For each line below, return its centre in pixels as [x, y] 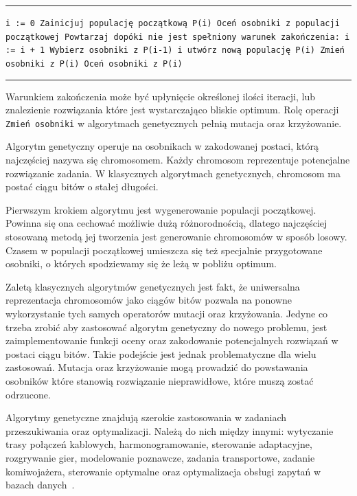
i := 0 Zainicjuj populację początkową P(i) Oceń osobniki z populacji [173, 23]
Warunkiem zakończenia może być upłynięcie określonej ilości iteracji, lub [161, 96]
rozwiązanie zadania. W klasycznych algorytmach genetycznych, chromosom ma [173, 173]
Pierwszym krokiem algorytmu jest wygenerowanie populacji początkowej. [161, 209]
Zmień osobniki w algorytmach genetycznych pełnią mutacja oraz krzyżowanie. [174, 123]
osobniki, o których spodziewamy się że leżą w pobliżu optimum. [141, 263]
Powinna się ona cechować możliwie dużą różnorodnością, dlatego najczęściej [166, 223]
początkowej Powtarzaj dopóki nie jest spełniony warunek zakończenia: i [178, 37]
